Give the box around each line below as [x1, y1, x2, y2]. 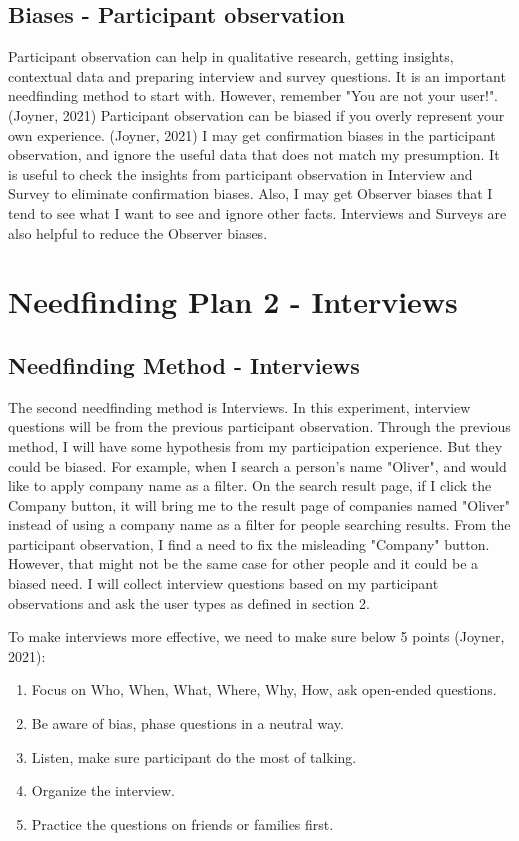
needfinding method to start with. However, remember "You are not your [8, 85, 456, 106]
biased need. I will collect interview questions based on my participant [8, 573, 439, 594]
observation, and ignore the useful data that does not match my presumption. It [8, 144, 500, 165]
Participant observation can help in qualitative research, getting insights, [8, 46, 454, 67]
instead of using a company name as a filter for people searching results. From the [8, 514, 511, 535]
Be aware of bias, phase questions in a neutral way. [31, 713, 344, 734]
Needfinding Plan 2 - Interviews [8, 281, 458, 322]
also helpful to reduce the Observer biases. [8, 222, 268, 243]
